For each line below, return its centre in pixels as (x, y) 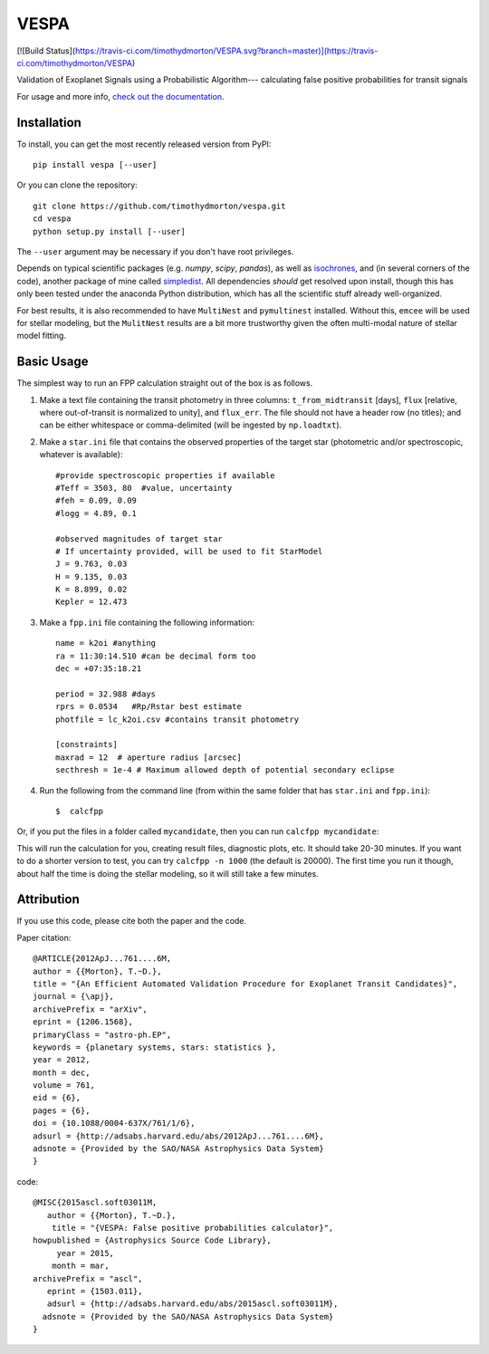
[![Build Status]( (46, 51)
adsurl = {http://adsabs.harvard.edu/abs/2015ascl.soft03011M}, (192, 1304)
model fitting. (42, 336)
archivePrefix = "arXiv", (91, 1009)
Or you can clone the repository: (77, 185)
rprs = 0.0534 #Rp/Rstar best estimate (149, 707)
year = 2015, (86, 1253)
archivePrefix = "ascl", (88, 1278)
